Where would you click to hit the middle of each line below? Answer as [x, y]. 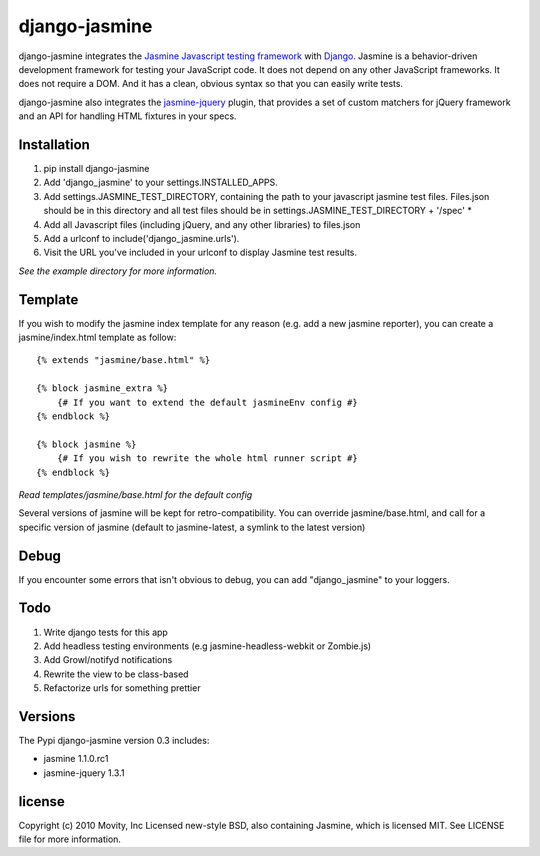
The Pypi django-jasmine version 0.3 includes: [114, 741]
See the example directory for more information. [118, 271]
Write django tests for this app [106, 632]
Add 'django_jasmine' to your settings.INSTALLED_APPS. [161, 182]
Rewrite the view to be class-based [116, 674]
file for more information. [70, 839]
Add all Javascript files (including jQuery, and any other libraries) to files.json [202, 224]
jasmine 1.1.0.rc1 [76, 759]
